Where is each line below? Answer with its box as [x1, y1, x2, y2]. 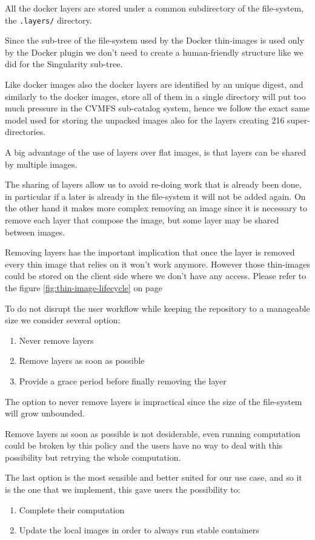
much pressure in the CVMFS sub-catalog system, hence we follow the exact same [5, 102, 310, 114]
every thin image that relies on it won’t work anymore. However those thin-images [5, 257, 310, 270]
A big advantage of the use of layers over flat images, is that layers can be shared [5, 146, 307, 158]
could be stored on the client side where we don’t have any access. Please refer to [5, 269, 307, 282]
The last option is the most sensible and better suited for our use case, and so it [5, 471, 302, 484]
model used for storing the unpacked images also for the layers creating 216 [5, 113, 285, 126]
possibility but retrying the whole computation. [5, 450, 181, 463]
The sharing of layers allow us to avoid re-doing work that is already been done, [5, 178, 302, 191]
